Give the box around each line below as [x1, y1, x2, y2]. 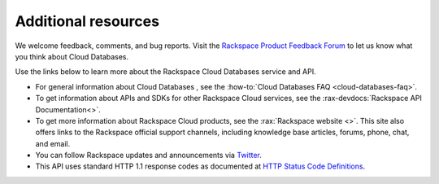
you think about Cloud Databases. [15, 51, 129, 61]
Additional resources [15, 12, 160, 30]
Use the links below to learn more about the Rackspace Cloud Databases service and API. [15, 67, 316, 77]
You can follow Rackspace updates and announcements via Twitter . [35, 151, 262, 160]
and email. [35, 138, 71, 148]
